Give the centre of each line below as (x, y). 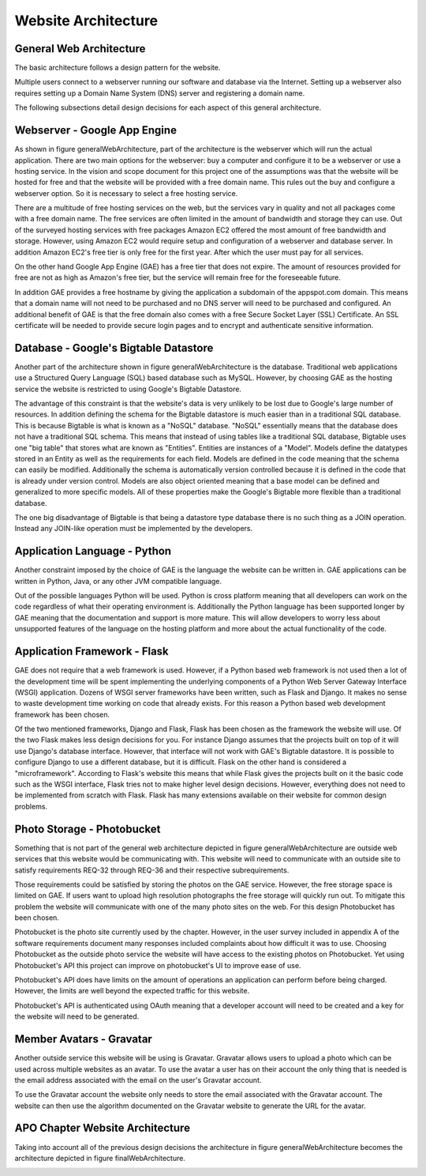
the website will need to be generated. (77, 1016)
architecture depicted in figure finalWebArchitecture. (100, 1158)
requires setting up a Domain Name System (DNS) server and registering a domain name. (160, 93)
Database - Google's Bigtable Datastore (114, 348)
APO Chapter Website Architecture (103, 1128)
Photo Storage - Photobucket (88, 829)
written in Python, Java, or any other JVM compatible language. (118, 581)
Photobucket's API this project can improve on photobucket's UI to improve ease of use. (158, 965)
